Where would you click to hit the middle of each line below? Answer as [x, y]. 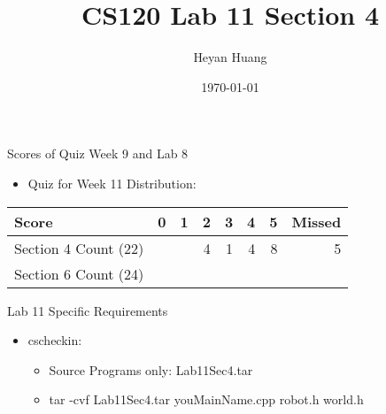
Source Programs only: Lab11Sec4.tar [151, 369]
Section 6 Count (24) [79, 273]
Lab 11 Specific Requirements [88, 310]
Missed [317, 221]
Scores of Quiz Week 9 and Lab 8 [98, 153]
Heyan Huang [230, 57]
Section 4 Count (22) [79, 248]
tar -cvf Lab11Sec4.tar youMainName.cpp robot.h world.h [206, 399]
